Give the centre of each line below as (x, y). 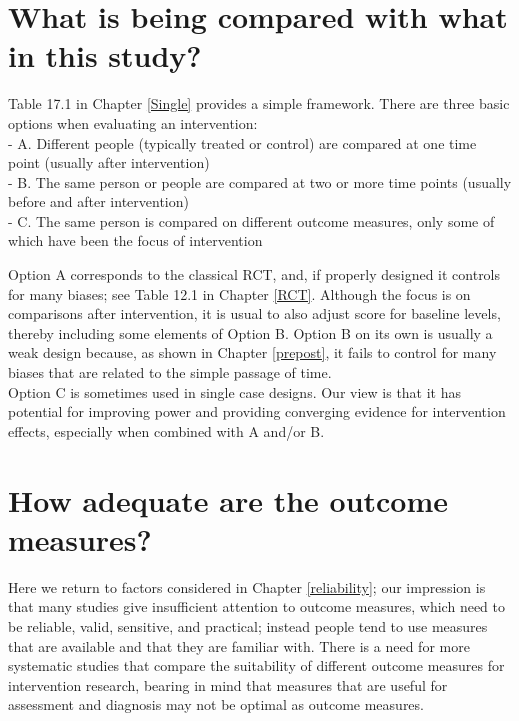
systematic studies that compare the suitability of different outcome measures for (256, 665)
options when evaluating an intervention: (133, 122)
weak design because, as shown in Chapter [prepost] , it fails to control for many (252, 352)
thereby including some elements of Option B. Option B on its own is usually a (250, 332)
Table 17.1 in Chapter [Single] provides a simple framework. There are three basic (259, 103)
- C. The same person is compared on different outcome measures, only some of (251, 220)
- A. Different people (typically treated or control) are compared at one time (242, 142)
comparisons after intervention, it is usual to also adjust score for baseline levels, (254, 313)
